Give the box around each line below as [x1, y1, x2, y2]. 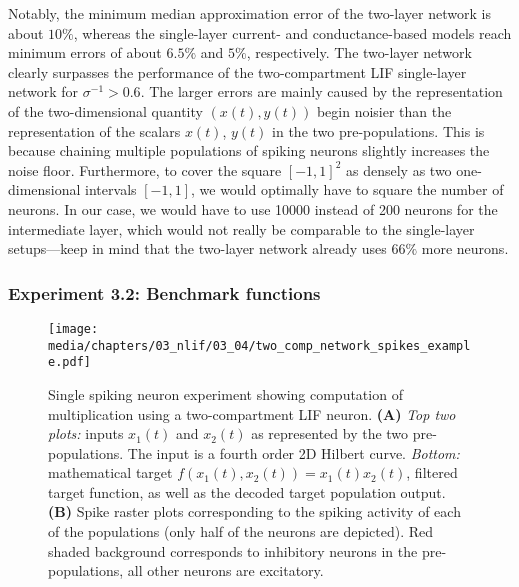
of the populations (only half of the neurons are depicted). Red [48, 521, 434, 542]
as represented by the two [251, 423, 409, 444]
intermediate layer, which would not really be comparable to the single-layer [8, 218, 475, 239]
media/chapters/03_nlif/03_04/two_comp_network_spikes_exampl [48, 338, 471, 353]
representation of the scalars [8, 120, 181, 141]
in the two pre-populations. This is [272, 120, 485, 141]
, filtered [406, 462, 458, 483]
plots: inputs [48, 423, 124, 444]
